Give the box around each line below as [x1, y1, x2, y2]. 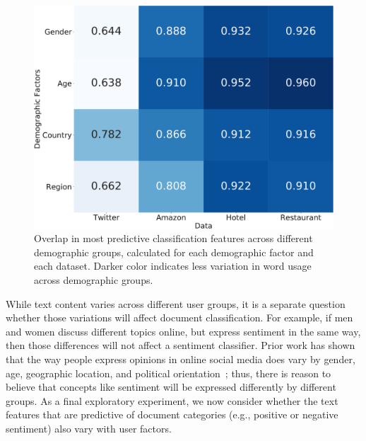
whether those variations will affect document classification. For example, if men [6, 310, 353, 325]
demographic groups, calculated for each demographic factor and [34, 244, 314, 259]
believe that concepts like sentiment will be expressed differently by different [6, 379, 336, 394]
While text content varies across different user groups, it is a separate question [6, 296, 346, 311]
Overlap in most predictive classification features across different [34, 231, 313, 246]
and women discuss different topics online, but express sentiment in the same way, [6, 323, 361, 338]
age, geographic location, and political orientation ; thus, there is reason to [6, 365, 331, 380]
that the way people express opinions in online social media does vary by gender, [6, 352, 355, 367]
